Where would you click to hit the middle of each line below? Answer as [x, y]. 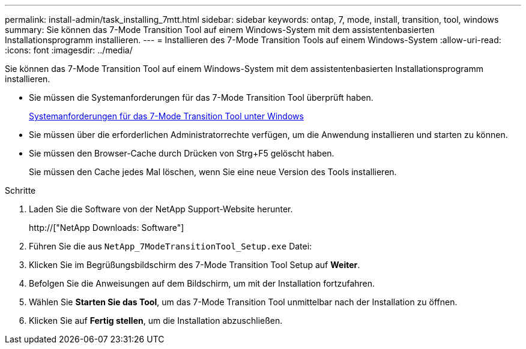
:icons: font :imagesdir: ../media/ [69, 50]
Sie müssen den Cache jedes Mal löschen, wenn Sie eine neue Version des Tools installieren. [213, 172]
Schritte [20, 190]
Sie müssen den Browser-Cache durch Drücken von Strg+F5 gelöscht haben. [182, 153]
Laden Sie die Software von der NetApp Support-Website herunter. [161, 209]
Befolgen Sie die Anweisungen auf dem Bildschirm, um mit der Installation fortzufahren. [202, 283]
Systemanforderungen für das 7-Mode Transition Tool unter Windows [166, 116]
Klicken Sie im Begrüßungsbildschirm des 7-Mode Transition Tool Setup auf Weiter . [195, 265]
